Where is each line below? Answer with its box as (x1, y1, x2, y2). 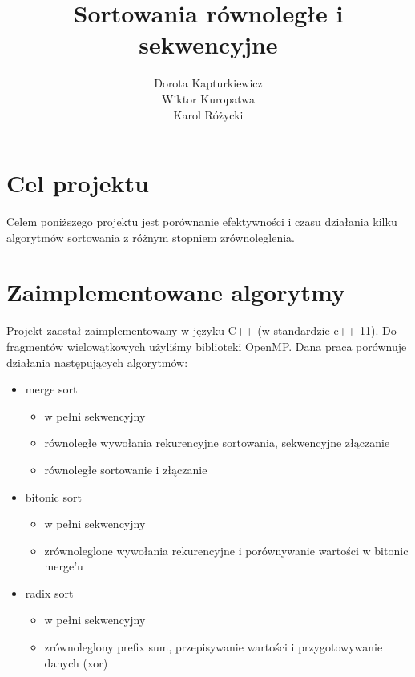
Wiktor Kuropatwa (162, 90, 255, 107)
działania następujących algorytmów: (6, 353, 188, 370)
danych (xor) (44, 654, 108, 671)
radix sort (25, 584, 74, 601)
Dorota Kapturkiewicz (154, 75, 263, 91)
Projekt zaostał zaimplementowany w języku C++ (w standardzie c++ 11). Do (6, 322, 397, 339)
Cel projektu (6, 167, 149, 199)
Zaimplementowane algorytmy (6, 276, 345, 308)
